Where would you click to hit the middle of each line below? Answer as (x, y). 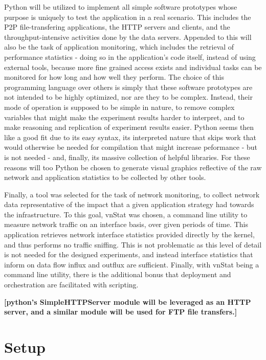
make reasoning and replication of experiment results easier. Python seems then (129, 127)
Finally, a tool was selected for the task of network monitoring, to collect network (132, 194)
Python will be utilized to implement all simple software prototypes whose (121, 7)
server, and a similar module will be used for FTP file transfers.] (121, 312)
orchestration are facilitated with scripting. (71, 285)
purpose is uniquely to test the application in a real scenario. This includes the (128, 17)
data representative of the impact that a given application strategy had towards (129, 204)
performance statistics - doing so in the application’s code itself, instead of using (130, 57)
